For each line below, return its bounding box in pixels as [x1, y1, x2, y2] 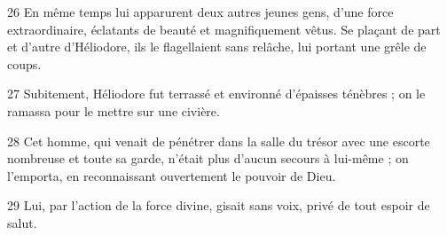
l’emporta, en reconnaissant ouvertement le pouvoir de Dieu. [7, 166, 336, 184]
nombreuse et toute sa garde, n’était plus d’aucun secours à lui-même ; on [7, 149, 409, 168]
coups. [7, 54, 42, 73]
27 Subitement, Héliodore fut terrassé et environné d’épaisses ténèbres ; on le [7, 84, 426, 103]
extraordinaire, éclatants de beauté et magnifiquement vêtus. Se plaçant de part [7, 20, 441, 38]
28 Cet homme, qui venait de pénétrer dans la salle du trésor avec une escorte [7, 131, 430, 150]
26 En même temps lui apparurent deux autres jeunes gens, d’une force [7, 3, 394, 20]
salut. [7, 213, 37, 231]
